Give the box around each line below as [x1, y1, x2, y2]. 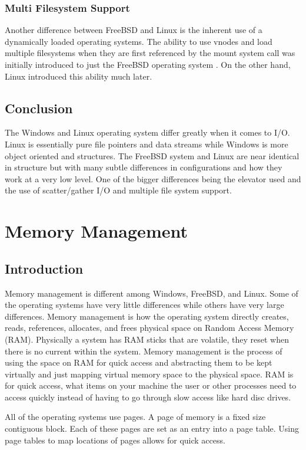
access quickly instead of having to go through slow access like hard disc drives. [5, 390, 291, 403]
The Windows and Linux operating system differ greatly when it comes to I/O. [5, 126, 290, 139]
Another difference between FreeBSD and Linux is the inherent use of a [5, 24, 262, 36]
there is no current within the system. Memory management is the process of [5, 344, 282, 357]
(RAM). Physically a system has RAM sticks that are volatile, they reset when [5, 333, 289, 345]
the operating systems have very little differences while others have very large [5, 298, 284, 311]
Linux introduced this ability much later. [5, 70, 152, 82]
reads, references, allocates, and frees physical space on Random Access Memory [5, 321, 294, 334]
